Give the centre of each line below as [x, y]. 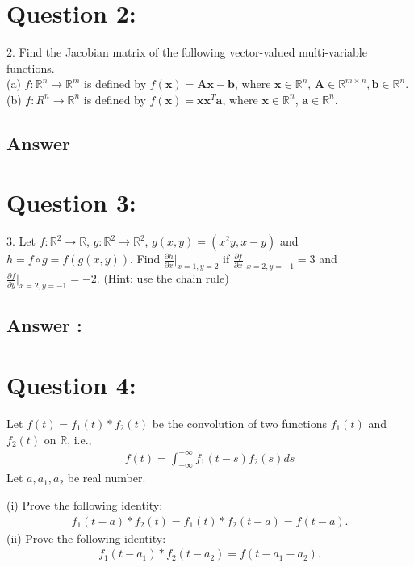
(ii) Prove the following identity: [86, 538]
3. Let [21, 241]
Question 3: [71, 202]
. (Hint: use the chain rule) [163, 278]
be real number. [107, 478]
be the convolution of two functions [239, 423]
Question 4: [71, 384]
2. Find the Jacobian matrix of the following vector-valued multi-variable [187, 52]
